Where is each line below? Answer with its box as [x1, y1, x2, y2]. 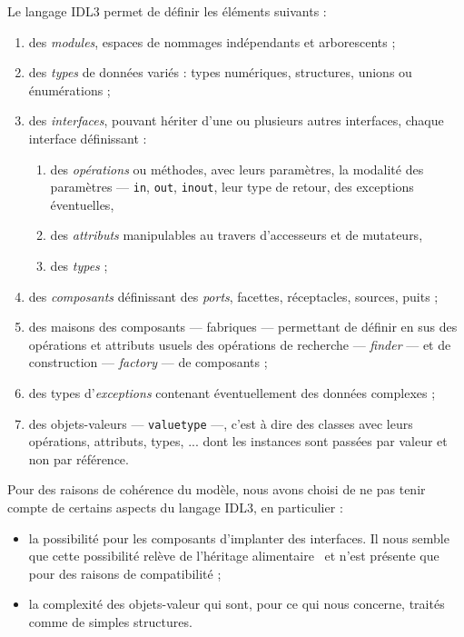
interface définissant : [28, 128, 147, 147]
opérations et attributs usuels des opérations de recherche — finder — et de [28, 334, 451, 353]
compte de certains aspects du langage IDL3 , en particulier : [7, 498, 343, 516]
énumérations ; [28, 80, 111, 99]
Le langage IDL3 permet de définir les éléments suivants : [7, 2, 327, 20]
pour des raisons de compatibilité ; [28, 563, 222, 582]
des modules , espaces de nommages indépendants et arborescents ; [28, 32, 396, 51]
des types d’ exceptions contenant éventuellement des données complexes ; [28, 383, 436, 402]
